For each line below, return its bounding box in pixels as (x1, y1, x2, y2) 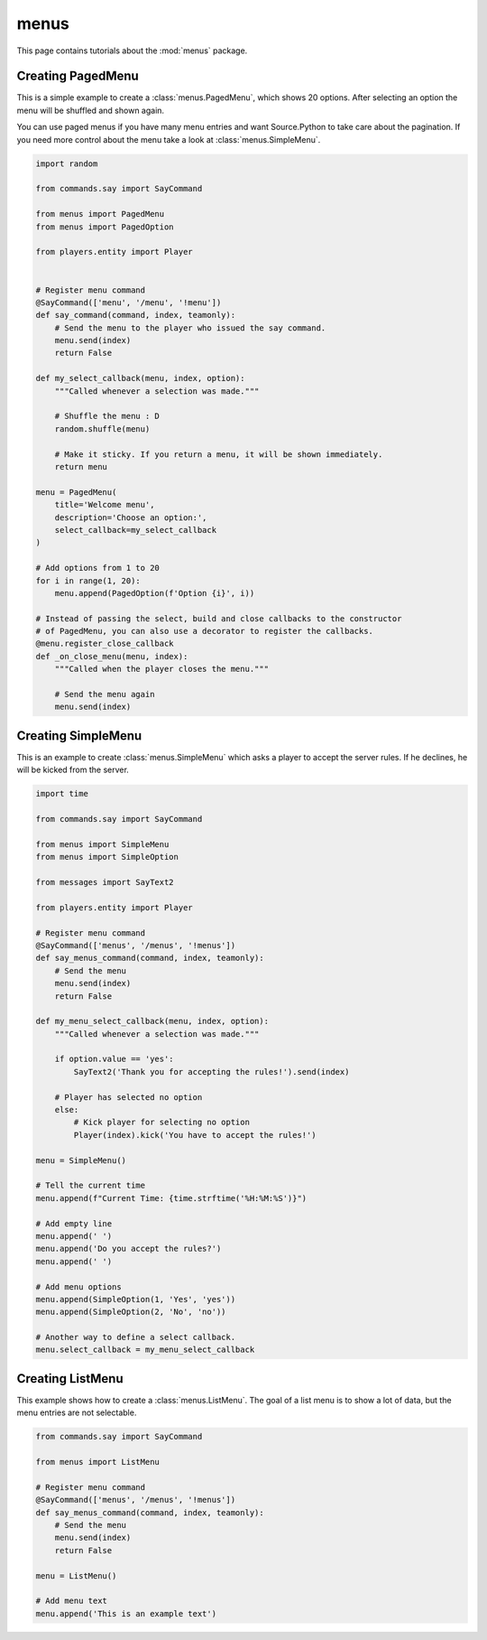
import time (35, 788, 89, 799)
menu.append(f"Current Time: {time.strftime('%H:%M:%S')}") (35, 1193, 308, 1203)
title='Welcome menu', (54, 499, 155, 510)
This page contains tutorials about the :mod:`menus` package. (16, 45, 248, 56)
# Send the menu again (54, 689, 155, 700)
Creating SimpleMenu (16, 728, 142, 743)
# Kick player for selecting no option (73, 1117, 250, 1128)
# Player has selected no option (54, 1092, 203, 1102)
